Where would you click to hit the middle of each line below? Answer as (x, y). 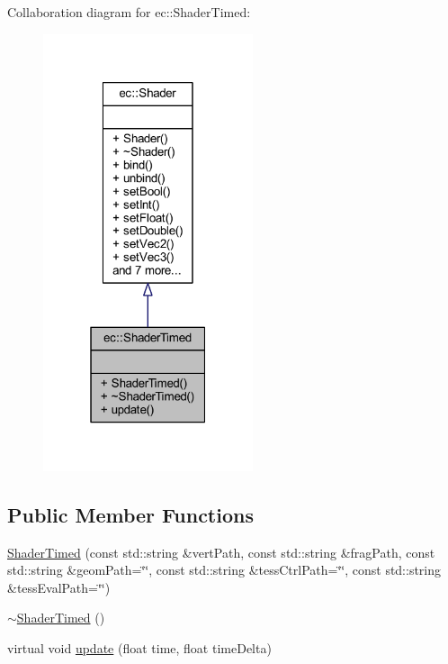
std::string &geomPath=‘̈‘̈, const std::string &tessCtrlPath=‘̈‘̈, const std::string (224, 570)
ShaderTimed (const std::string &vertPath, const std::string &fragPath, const (221, 552)
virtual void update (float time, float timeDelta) (139, 647)
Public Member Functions (130, 514)
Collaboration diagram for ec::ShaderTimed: (129, 12)
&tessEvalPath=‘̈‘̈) (59, 587)
